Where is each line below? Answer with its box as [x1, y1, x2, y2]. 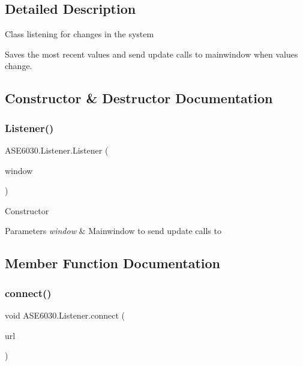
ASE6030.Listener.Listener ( [5, 143, 109, 156]
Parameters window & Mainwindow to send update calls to [5, 224, 221, 237]
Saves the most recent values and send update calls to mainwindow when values [5, 47, 298, 60]
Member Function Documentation [5, 254, 221, 272]
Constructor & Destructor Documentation [5, 89, 273, 107]
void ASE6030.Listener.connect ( [5, 308, 125, 321]
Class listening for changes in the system [5, 28, 154, 40]
